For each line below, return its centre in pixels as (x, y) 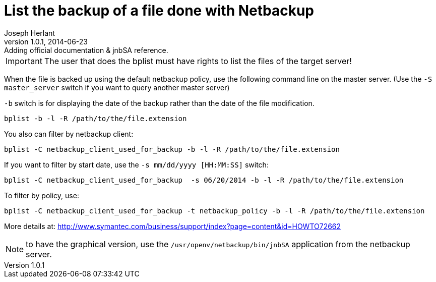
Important (24, 61)
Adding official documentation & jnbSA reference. (86, 50)
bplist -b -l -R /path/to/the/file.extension (96, 118)
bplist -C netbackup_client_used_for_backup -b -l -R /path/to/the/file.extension (172, 149)
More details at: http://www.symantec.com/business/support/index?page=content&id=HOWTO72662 (173, 226)
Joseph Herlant (29, 33)
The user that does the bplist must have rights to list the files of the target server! (198, 61)
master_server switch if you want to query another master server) (117, 87)
